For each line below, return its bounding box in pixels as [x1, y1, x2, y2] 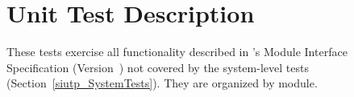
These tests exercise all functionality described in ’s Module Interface [6, 43, 348, 60]
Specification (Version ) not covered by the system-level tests [6, 59, 309, 75]
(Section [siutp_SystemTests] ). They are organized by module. [6, 75, 318, 91]
